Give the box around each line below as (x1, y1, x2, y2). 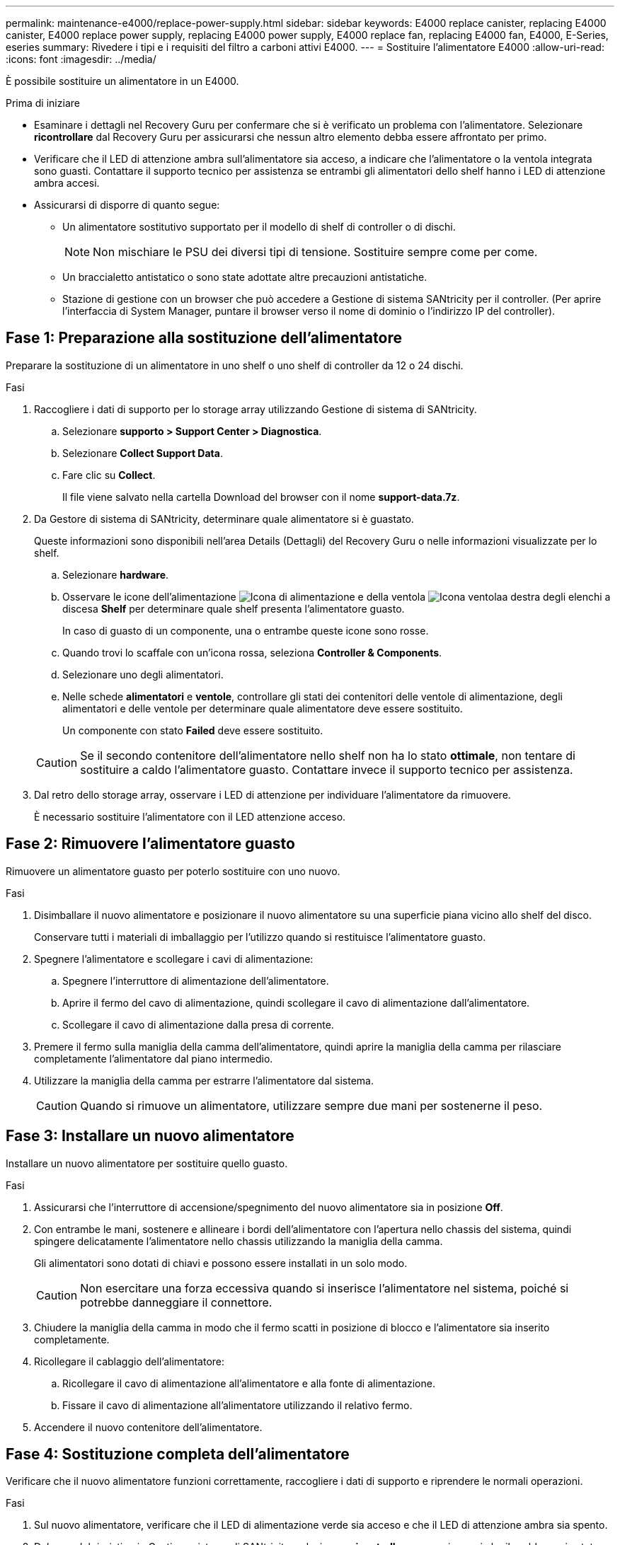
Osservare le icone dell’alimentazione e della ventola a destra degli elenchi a (62, 590, 611, 603)
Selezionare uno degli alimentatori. (62, 668, 224, 681)
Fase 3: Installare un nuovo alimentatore (6, 1127, 294, 1145)
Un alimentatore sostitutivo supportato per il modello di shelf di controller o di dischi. (62, 221, 456, 233)
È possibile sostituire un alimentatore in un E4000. (6, 75, 239, 87)
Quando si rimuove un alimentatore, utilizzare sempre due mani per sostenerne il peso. (80, 1098, 543, 1113)
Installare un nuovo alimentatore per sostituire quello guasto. (6, 1157, 288, 1169)
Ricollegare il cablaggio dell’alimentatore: (34, 1355, 225, 1367)
